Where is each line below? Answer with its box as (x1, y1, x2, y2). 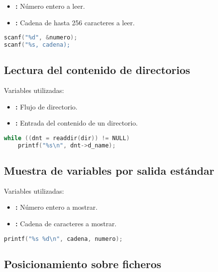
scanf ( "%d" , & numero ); (4, 34, 78, 41)
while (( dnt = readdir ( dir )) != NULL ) (4, 134, 130, 142)
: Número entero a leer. (15, 1, 85, 11)
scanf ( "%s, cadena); (4, 41, 71, 49)
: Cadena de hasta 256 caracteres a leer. (15, 17, 135, 27)
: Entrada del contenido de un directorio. (15, 118, 138, 128)
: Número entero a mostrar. (15, 202, 98, 212)
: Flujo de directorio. (15, 101, 78, 111)
